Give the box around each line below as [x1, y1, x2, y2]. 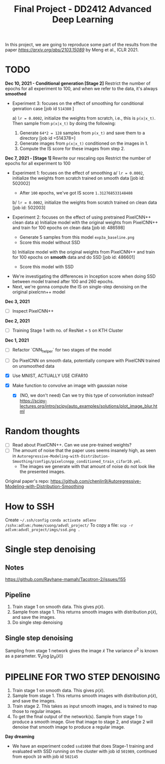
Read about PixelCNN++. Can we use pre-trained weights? [12, 442, 132, 448]
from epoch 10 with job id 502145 [12, 754, 79, 760]
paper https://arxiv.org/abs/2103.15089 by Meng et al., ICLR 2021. [5, 47, 139, 53]
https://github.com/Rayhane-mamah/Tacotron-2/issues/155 [5, 576, 126, 582]
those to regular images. [12, 708, 62, 714]
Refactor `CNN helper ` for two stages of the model [12, 347, 112, 354]
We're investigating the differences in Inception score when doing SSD [12, 273, 156, 279]
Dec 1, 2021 [5, 337, 29, 343]
